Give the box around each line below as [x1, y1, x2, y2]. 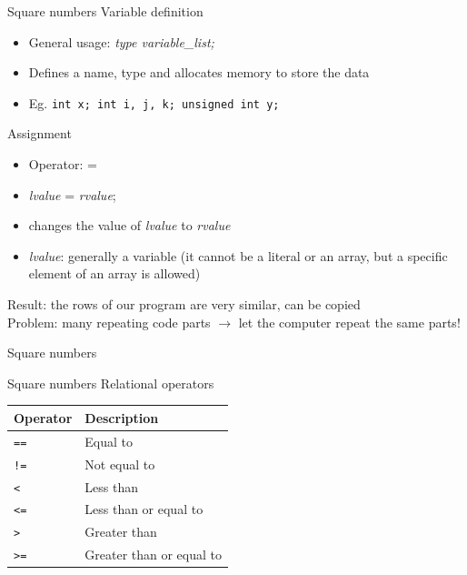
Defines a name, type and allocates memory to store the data [28, 63, 370, 82]
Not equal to [84, 454, 155, 473]
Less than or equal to [84, 499, 204, 519]
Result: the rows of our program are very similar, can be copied [7, 295, 361, 313]
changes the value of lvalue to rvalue [28, 216, 231, 235]
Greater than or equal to [84, 545, 223, 564]
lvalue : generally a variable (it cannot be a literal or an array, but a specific [28, 246, 448, 265]
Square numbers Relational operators [7, 373, 214, 392]
